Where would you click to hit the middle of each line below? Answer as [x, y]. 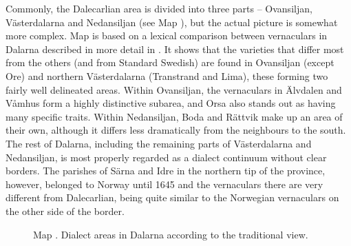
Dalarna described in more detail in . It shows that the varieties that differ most [175, 49]
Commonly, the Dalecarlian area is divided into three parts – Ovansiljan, [159, 8]
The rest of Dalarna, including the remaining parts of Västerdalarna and [159, 143]
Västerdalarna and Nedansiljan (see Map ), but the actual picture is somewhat [172, 22]
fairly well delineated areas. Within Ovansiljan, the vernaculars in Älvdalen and [174, 89]
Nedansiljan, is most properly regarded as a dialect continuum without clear [166, 157]
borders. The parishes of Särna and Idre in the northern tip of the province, [166, 171]
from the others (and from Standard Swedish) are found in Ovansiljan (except [170, 62]
